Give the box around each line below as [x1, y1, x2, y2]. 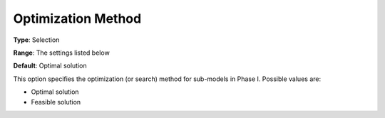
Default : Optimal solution [13, 61, 87, 70]
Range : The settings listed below [13, 48, 110, 57]
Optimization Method [13, 11, 142, 26]
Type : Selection [13, 36, 60, 44]
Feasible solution [31, 97, 81, 106]
